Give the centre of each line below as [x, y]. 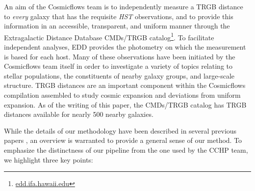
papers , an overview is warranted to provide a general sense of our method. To [123, 140]
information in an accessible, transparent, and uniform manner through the [117, 26]
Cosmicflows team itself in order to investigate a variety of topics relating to [118, 66]
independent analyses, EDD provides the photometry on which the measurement [125, 47]
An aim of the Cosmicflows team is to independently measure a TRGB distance [124, 6]
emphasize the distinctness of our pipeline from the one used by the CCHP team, [126, 150]
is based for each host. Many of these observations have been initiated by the [120, 56]
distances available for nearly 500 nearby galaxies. [79, 114]
